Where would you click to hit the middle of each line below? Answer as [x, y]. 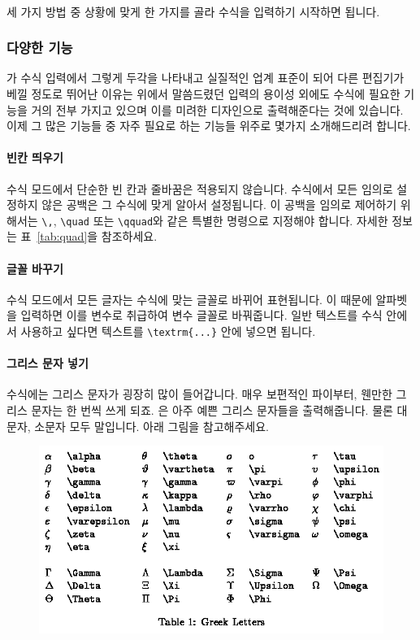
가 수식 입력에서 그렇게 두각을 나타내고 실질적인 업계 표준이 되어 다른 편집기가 [206, 78]
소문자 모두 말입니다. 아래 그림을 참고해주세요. [152, 426]
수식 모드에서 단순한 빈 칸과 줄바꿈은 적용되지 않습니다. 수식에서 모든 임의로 [200, 188]
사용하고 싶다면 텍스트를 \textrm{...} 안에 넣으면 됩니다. [168, 331]
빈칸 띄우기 [35, 157]
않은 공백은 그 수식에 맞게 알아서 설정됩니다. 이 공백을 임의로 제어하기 [219, 205]
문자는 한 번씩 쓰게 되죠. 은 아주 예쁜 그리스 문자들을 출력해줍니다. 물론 [212, 410]
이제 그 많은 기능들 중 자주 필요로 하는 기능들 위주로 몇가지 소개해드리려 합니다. [209, 126]
